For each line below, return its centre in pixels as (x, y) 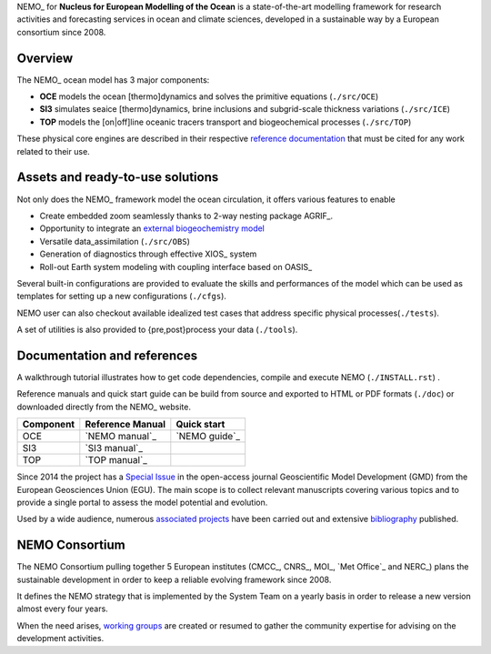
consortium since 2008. (61, 32)
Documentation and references (107, 355)
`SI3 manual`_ (114, 448)
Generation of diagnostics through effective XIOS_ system (148, 254)
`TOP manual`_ (116, 460)
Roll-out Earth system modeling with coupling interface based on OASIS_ (176, 267)
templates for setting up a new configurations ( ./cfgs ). (122, 297)
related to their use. (53, 151)
